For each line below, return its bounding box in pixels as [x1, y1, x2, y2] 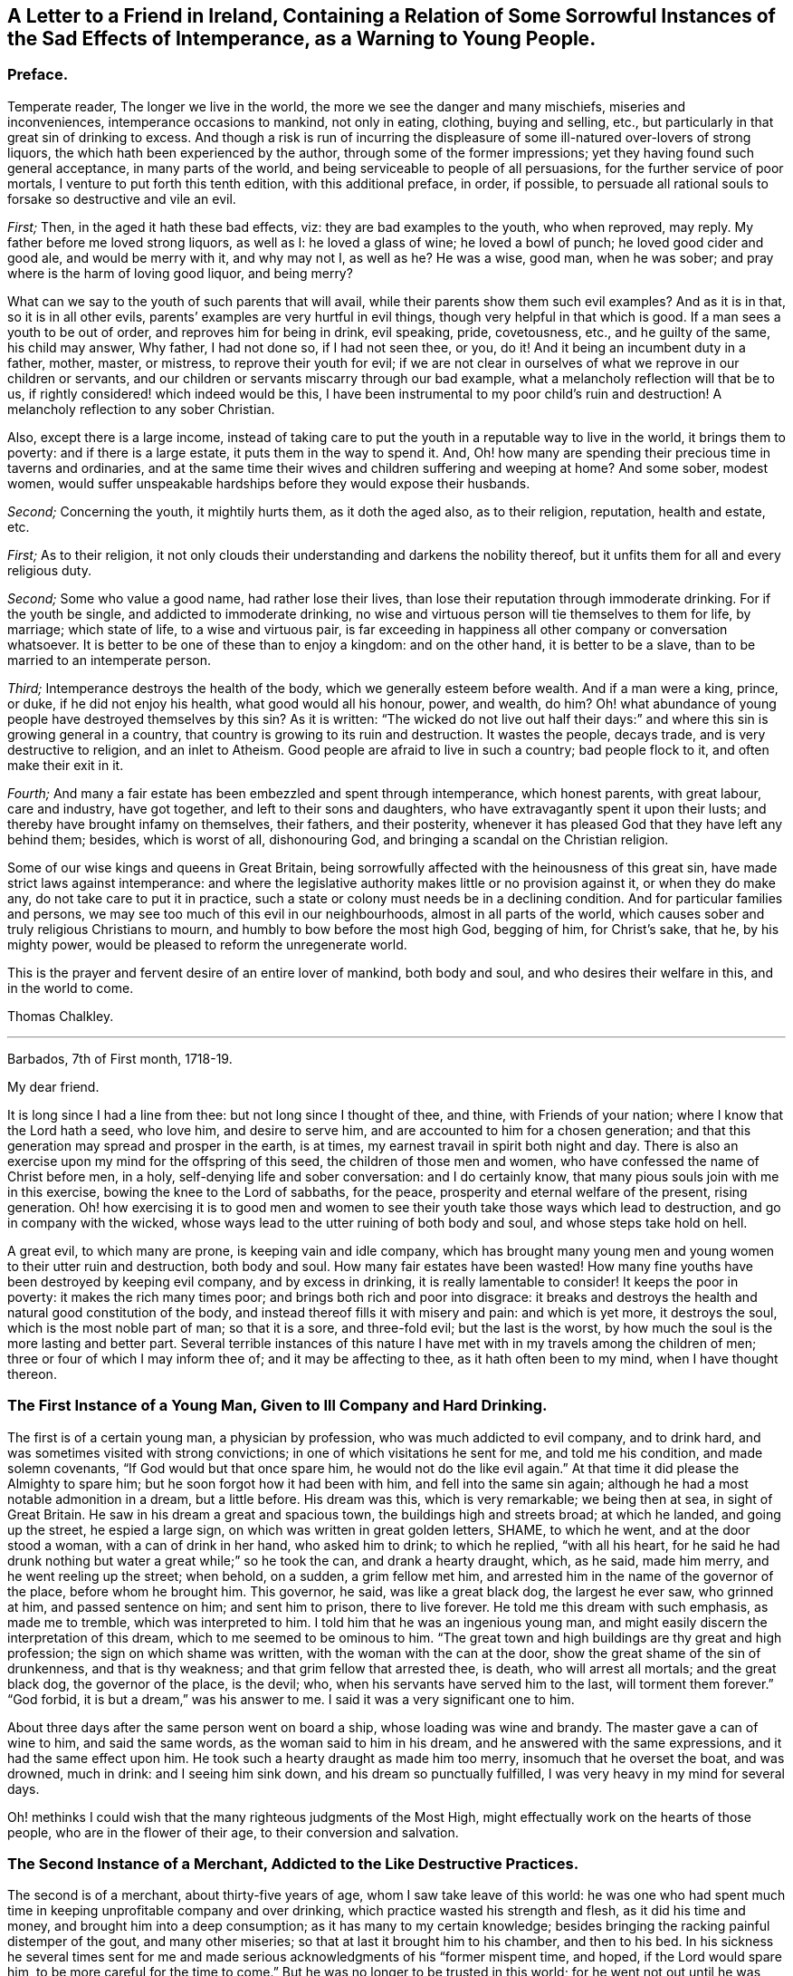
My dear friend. [7, 1078, 100, 1094]
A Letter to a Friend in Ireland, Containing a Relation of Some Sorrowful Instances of [7, 5, 776, 27]
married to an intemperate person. [7, 651, 211, 668]
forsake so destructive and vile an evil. [7, 190, 236, 207]
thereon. [7, 1365, 57, 1382]
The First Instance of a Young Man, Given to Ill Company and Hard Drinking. [7, 1396, 548, 1415]
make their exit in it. [7, 757, 124, 773]
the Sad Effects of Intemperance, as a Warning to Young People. [7, 27, 597, 50]
